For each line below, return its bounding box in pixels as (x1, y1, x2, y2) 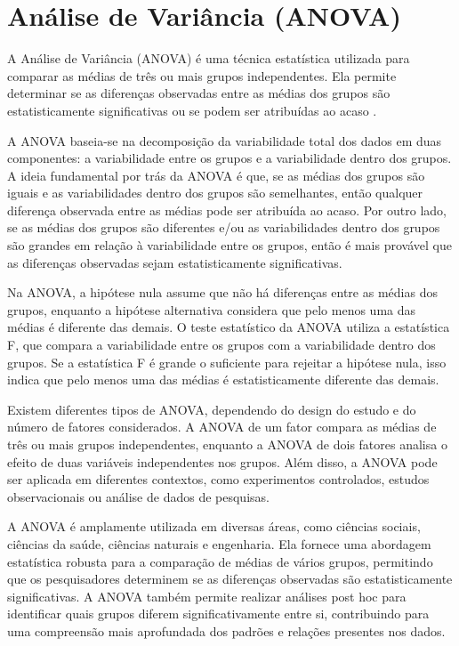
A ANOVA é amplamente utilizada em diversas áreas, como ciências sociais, (7, 517, 421, 536)
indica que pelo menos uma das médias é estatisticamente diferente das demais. (7, 370, 439, 389)
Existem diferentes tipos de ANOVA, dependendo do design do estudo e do (7, 400, 416, 418)
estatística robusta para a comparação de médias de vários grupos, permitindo (7, 552, 433, 570)
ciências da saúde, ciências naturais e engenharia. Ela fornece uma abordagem (7, 534, 431, 553)
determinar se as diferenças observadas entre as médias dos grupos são (7, 84, 391, 102)
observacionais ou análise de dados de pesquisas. (7, 487, 270, 505)
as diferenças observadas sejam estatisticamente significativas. (7, 253, 342, 271)
